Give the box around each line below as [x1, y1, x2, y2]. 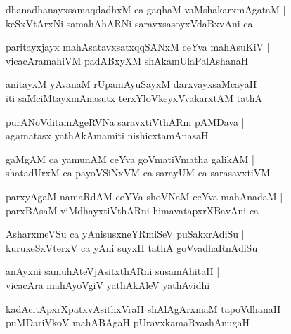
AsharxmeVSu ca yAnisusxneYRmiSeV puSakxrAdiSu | [6, 226, 245, 241]
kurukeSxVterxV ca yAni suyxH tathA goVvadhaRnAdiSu [6, 240, 258, 255]
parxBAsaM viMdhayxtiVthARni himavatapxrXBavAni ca [6, 203, 259, 217]
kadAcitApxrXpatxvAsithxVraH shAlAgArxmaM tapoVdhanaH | [6, 301, 287, 316]
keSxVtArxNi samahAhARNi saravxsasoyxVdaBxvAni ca [6, 15, 253, 30]
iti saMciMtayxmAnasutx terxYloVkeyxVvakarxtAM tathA [6, 90, 263, 105]
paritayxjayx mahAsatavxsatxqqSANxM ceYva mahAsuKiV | [6, 39, 270, 54]
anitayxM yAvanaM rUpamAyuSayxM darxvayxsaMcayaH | [6, 77, 263, 91]
